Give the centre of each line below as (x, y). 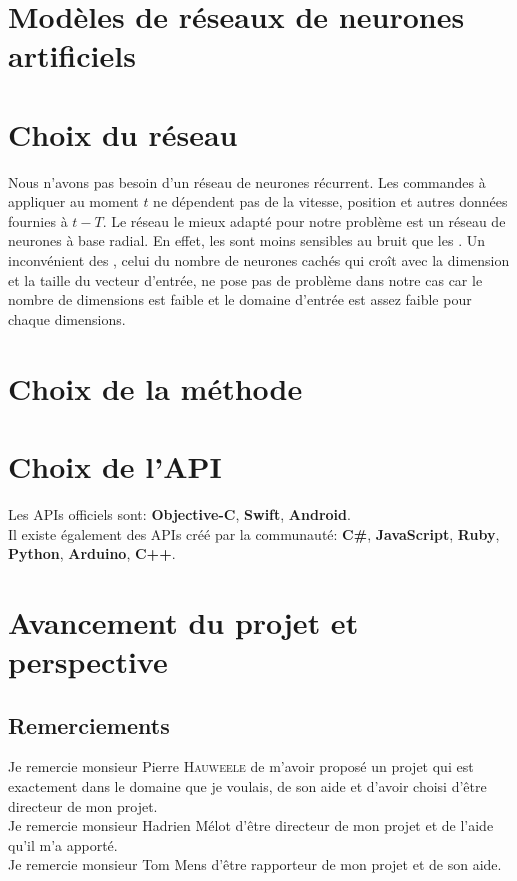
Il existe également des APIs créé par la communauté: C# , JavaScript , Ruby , (254, 533)
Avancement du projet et (183, 621)
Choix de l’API (115, 466)
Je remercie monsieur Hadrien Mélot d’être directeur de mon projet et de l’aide (251, 825)
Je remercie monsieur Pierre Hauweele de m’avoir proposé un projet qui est (241, 766)
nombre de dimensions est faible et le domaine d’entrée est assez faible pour (240, 299)
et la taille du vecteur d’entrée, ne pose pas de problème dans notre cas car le (245, 279)
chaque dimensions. (67, 318)
